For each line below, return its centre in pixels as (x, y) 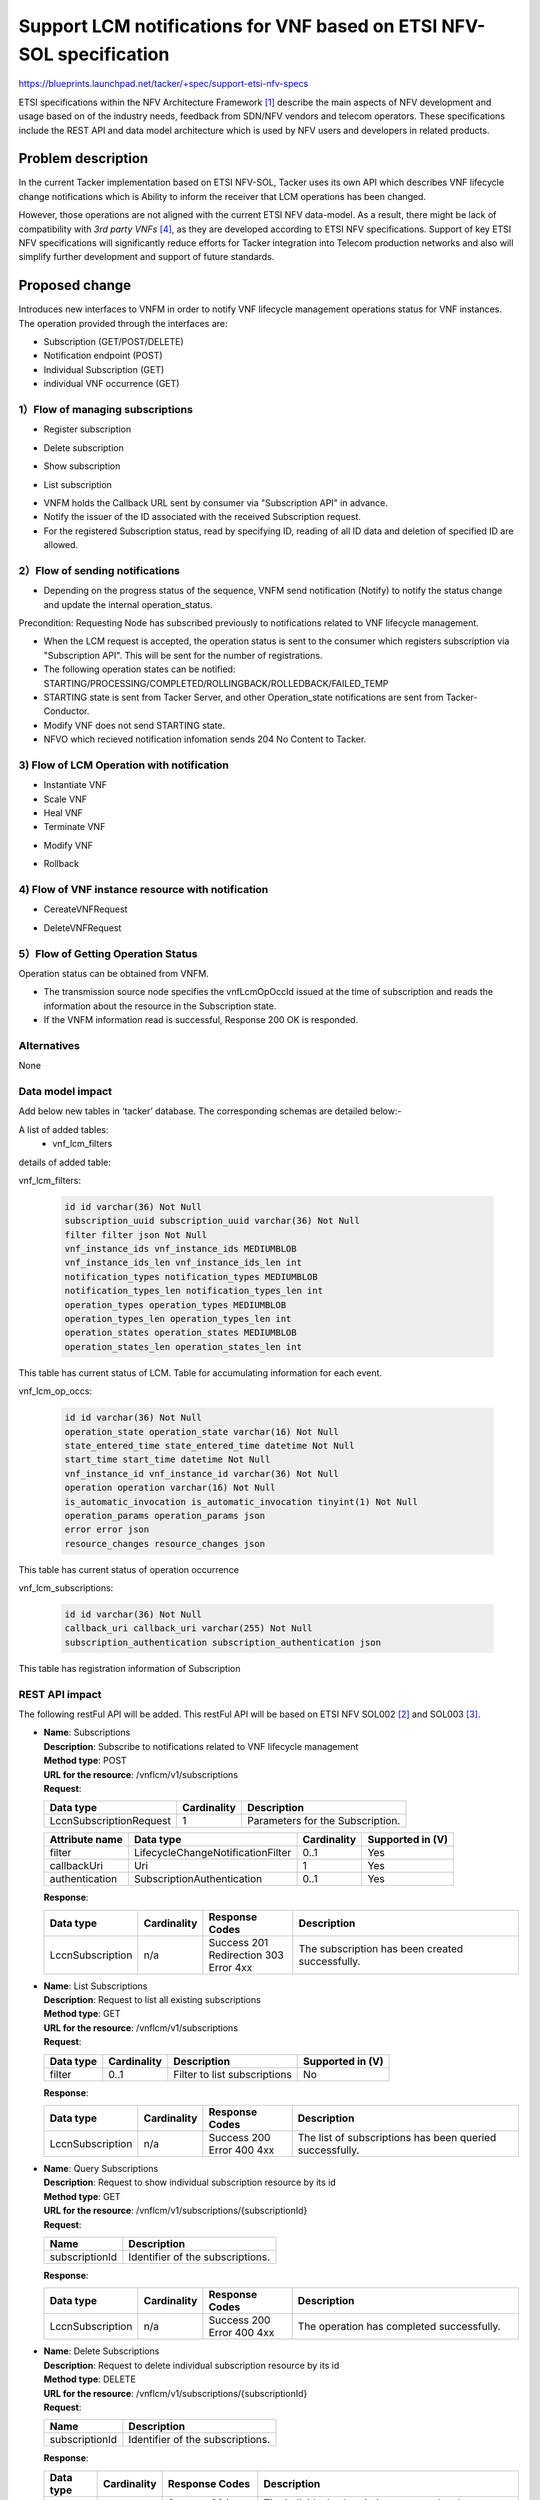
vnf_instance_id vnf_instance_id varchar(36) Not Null (201, 1473)
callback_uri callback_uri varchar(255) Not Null (188, 1628)
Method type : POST (85, 1761)
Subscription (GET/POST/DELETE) (113, 342)
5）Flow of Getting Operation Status (108, 953)
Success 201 (238, 1942)
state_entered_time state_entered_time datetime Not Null (209, 1445)
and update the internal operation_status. (128, 604)
